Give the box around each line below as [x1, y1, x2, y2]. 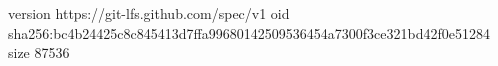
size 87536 [8, 42, 70, 63]
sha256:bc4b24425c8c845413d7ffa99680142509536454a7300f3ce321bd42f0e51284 [8, 22, 490, 43]
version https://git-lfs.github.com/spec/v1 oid [8, 3, 290, 23]
